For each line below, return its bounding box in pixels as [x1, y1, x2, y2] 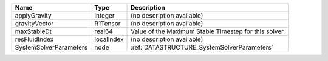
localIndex [94, 35, 124, 43]
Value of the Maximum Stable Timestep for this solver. [131, 27, 285, 36]
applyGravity [15, 11, 52, 19]
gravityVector [15, 19, 54, 27]
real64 [94, 27, 114, 36]
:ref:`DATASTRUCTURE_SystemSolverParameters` [131, 43, 273, 51]
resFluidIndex [15, 35, 54, 43]
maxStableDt [15, 27, 52, 36]
